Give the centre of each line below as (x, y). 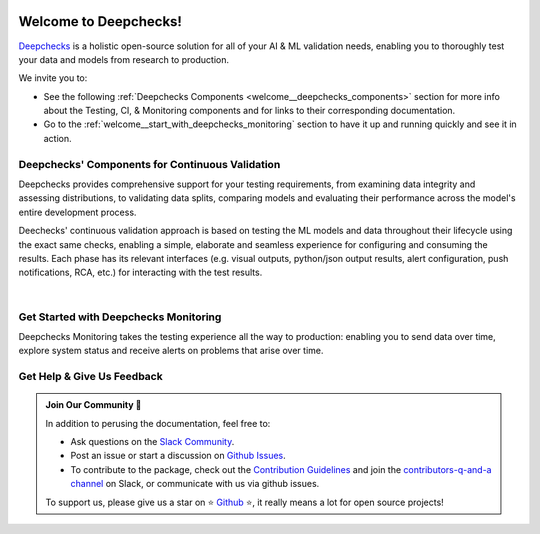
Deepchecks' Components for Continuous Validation (149, 164)
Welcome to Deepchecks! (100, 21)
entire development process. (77, 212)
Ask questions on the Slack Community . (152, 441)
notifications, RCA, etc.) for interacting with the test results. (140, 272)
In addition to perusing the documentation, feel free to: (158, 423)
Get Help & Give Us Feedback (91, 377)
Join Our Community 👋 (93, 405)
